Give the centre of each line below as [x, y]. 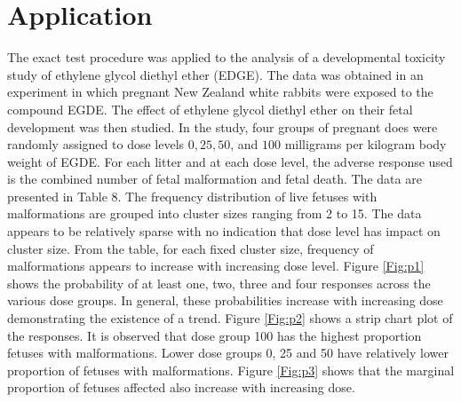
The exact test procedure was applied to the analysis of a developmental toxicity [227, 57]
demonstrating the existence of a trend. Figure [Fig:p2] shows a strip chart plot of [230, 318]
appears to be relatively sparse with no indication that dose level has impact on [224, 231]
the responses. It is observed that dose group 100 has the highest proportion [215, 335]
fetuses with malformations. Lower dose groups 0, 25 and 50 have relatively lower [228, 353]
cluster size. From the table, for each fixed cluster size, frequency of [191, 248]
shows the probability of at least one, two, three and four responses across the [219, 283]
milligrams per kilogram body [366, 144]
